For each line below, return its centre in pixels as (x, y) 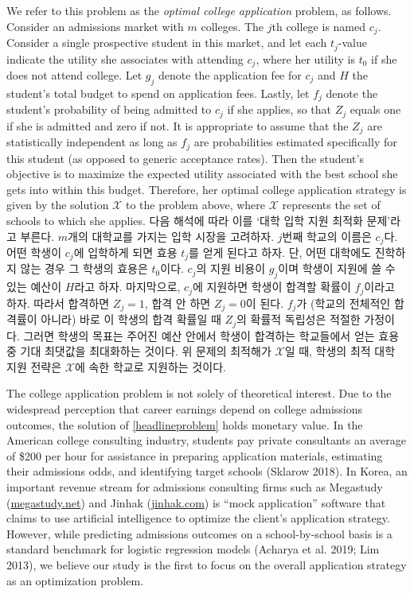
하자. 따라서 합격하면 (58, 303)
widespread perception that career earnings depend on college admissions (185, 408)
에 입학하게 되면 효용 (125, 252)
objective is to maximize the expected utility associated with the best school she (202, 174)
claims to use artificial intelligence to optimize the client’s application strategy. (198, 518)
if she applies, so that (279, 109)
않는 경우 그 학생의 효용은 (84, 268)
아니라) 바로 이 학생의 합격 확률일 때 (131, 319)
